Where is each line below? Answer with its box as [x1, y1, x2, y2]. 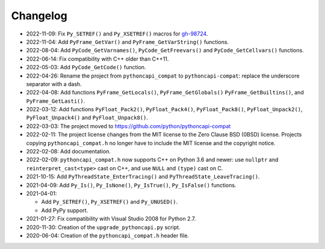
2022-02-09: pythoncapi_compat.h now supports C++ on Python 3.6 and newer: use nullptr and [26, 156, 279, 164]
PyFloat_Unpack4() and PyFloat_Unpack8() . [26, 114, 149, 121]
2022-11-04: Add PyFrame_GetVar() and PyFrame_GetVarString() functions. [26, 38, 229, 45]
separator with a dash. [26, 80, 82, 87]
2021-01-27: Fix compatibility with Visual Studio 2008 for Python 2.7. [26, 215, 196, 223]
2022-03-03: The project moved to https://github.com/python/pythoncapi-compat [26, 122, 231, 129]
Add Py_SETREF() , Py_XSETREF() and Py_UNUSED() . [41, 198, 178, 206]
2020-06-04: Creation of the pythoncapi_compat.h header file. [26, 232, 190, 239]
